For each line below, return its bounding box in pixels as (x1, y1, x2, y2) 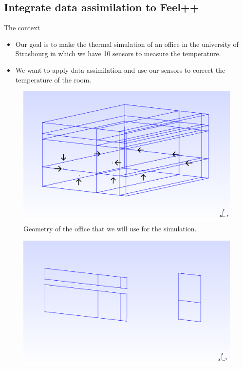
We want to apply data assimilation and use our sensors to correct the (15, 64, 225, 75)
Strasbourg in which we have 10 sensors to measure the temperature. (15, 48, 221, 59)
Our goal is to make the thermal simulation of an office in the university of (15, 39, 239, 49)
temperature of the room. (15, 74, 92, 84)
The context (4, 22, 40, 33)
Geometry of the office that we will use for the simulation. (23, 224, 197, 234)
